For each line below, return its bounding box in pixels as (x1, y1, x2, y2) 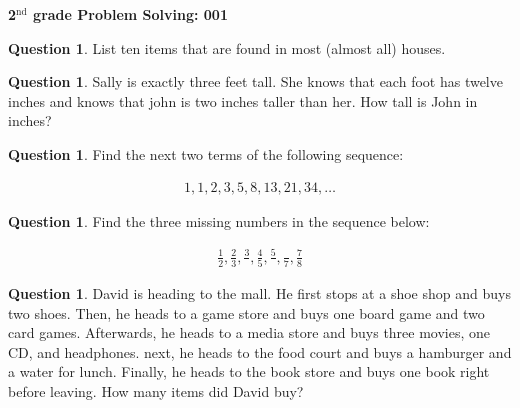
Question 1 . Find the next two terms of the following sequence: (8, 143, 404, 164)
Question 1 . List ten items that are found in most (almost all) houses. (8, 37, 446, 58)
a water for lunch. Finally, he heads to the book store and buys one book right (8, 361, 490, 382)
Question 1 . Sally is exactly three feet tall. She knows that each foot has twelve (8, 71, 503, 92)
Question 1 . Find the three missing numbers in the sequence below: (8, 210, 430, 231)
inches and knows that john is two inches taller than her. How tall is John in (8, 90, 478, 111)
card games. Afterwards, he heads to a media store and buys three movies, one (8, 322, 491, 343)
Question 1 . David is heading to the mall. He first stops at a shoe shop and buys (8, 283, 511, 304)
